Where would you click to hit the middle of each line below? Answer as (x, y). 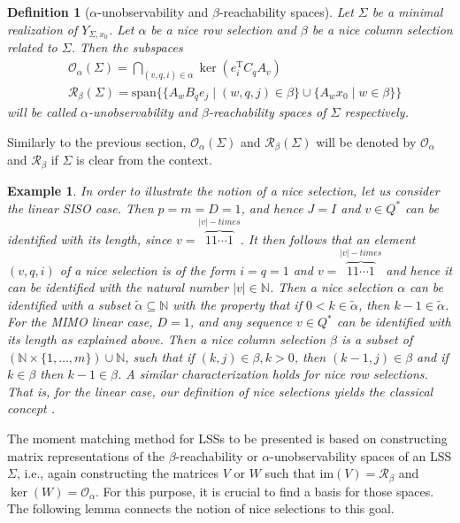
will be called (42, 112)
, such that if (160, 356)
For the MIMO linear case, (80, 322)
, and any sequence (241, 322)
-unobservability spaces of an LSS (361, 455)
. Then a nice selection (331, 287)
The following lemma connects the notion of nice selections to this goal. (201, 508)
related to (32, 47)
